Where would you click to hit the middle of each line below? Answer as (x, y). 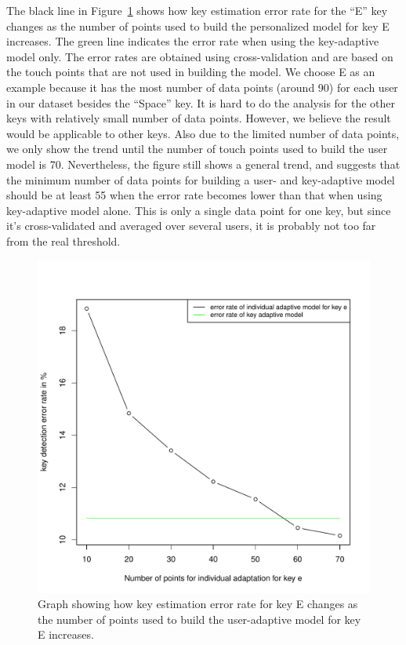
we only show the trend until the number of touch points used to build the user (197, 149)
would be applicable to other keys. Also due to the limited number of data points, (203, 133)
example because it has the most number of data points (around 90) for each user (202, 87)
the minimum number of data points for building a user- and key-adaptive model (201, 179)
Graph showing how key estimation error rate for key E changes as (198, 604)
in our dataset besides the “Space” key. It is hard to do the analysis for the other (201, 102)
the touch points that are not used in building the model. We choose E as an (191, 72)
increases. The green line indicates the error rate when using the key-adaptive (193, 41)
